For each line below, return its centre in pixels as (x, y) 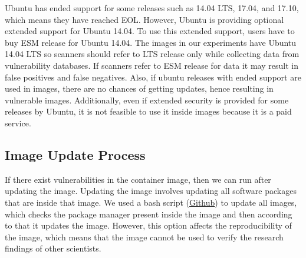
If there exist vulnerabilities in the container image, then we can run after (138, 179)
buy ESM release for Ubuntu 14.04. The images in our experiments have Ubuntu (151, 42)
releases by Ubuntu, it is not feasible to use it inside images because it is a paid (148, 111)
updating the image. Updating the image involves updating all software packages (151, 191)
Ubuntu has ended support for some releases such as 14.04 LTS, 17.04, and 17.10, (152, 8)
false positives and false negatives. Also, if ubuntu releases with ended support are (153, 77)
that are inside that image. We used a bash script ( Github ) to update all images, (151, 202)
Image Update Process (75, 154)
